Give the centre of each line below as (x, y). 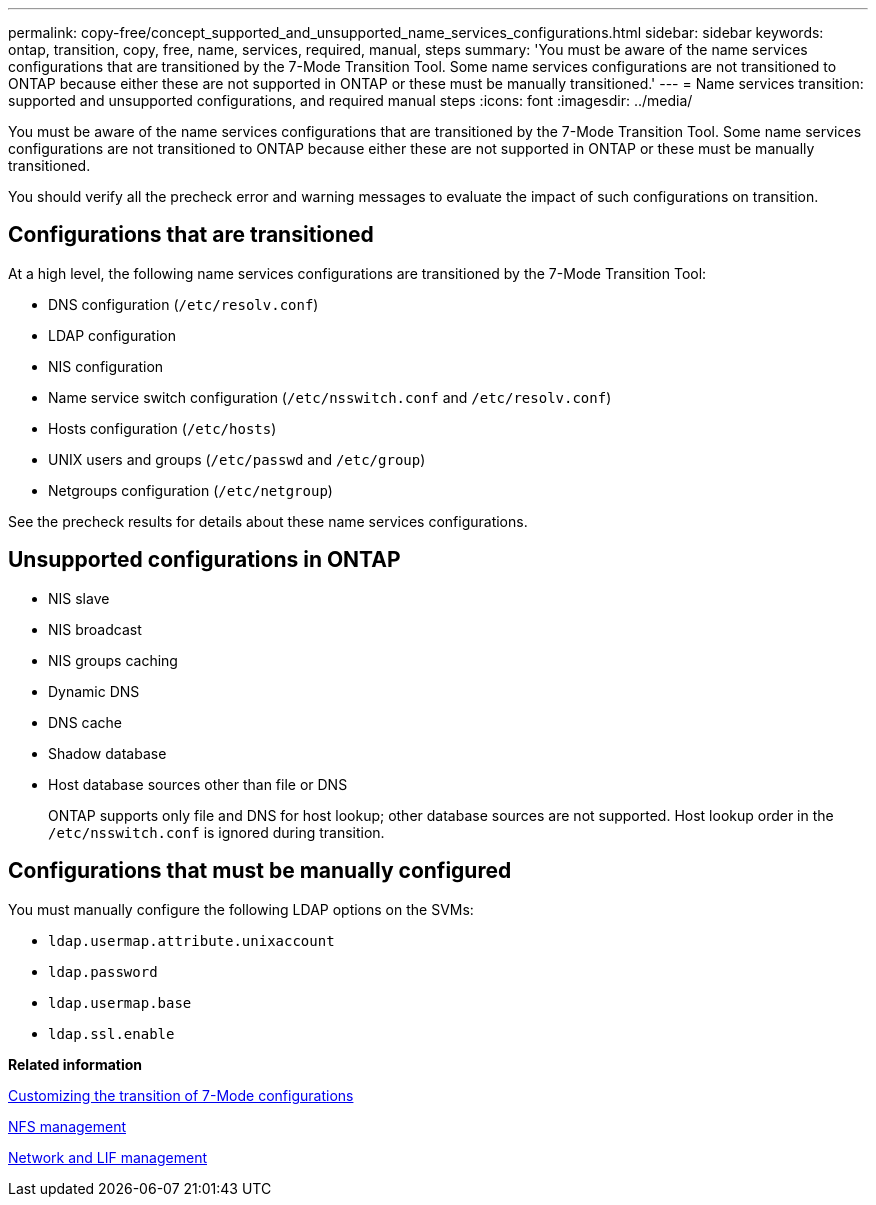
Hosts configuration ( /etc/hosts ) (162, 428)
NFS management (67, 1126)
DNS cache (85, 722)
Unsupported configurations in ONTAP (204, 560)
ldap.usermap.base (120, 1002)
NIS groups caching (113, 660)
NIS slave (79, 598)
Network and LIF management (108, 1157)
